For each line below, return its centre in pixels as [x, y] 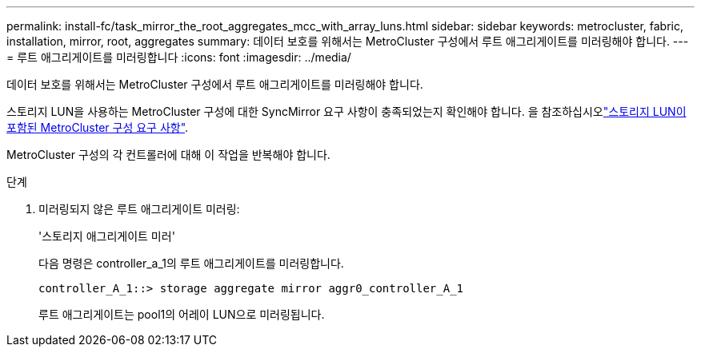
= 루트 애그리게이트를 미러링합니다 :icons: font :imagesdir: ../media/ [179, 57]
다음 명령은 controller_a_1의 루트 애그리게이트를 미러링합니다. [191, 263]
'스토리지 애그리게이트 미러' [107, 236]
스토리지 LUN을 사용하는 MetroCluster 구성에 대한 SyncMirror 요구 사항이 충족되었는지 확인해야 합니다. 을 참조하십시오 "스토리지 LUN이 [346, 111]
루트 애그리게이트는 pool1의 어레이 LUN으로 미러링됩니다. [182, 314]
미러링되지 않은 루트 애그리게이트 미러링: [139, 209]
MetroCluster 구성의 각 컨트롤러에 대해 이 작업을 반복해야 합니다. [168, 155]
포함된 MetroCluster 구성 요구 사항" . [98, 127]
